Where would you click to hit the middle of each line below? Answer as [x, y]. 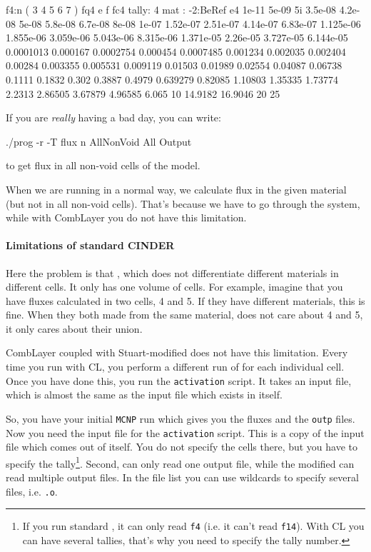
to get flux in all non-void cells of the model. [103, 165]
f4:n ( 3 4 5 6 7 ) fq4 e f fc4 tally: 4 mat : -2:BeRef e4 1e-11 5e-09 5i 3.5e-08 [171, 9]
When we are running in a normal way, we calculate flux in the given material [176, 189]
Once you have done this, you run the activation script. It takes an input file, [179, 380]
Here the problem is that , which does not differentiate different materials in [172, 272]
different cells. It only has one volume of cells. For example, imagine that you [174, 287]
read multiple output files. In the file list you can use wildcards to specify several [182, 477]
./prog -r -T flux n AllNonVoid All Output [99, 141]
